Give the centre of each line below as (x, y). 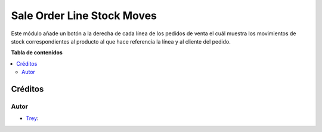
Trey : (32, 118)
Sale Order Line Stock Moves (84, 16)
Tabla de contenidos (37, 53)
